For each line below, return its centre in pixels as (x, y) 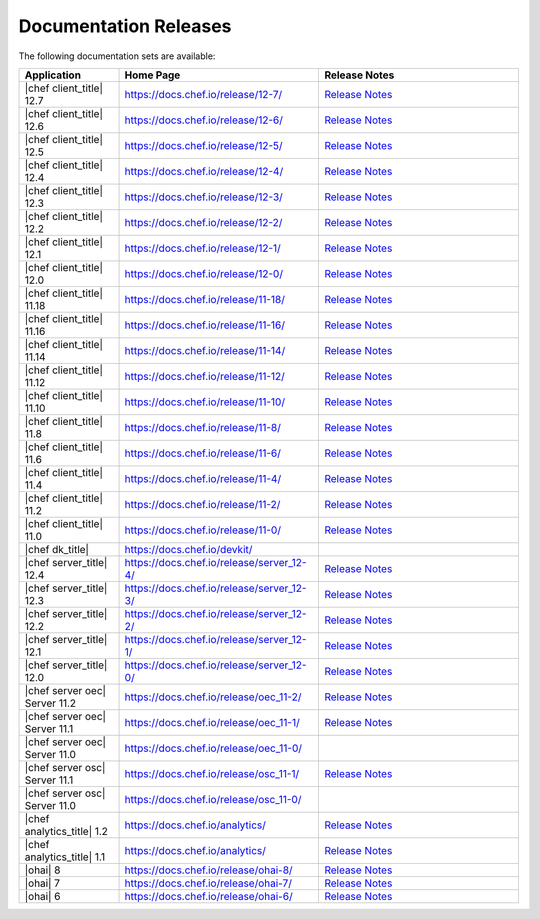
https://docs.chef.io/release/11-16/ (204, 325)
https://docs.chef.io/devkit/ (188, 549)
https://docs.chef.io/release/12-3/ (204, 197)
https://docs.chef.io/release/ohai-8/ (209, 870)
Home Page (152, 75)
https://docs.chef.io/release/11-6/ (203, 453)
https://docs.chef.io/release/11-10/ (204, 402)
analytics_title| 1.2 (66, 831)
